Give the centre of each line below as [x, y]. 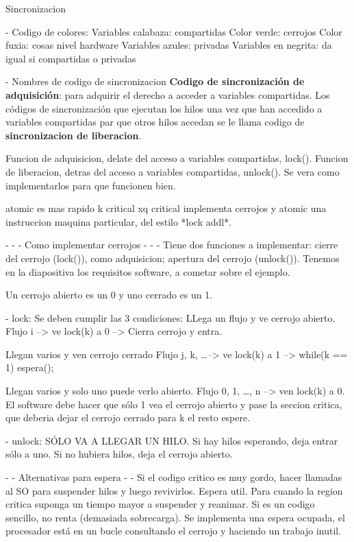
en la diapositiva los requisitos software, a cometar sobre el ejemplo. [148, 271]
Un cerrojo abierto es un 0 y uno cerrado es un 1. [109, 295]
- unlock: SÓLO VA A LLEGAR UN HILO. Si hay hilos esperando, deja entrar [172, 440]
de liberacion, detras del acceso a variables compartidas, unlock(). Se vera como [173, 171]
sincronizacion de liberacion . [74, 135]
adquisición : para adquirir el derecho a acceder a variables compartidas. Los [168, 94]
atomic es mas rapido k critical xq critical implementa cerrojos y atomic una [166, 208]
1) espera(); [30, 367]
